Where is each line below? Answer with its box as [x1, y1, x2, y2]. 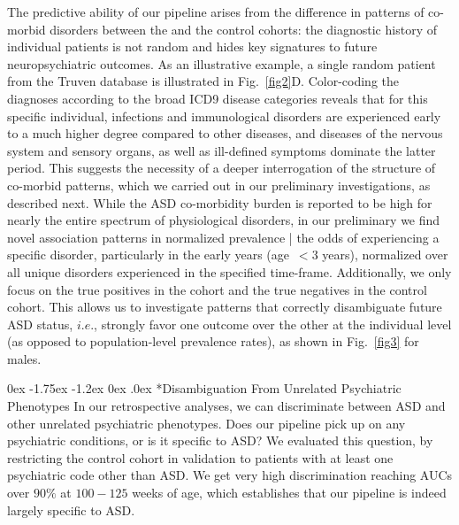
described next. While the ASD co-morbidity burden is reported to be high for [7, 193, 432, 212]
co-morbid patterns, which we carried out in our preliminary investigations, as [7, 175, 431, 194]
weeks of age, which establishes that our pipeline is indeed [132, 483, 447, 502]
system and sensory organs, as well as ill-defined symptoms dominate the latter [7, 141, 436, 159]
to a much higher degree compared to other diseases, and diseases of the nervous [7, 124, 443, 143]
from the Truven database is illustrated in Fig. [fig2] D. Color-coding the [7, 72, 399, 90]
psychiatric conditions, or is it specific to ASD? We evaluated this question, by [7, 431, 433, 450]
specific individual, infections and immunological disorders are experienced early [7, 106, 441, 125]
